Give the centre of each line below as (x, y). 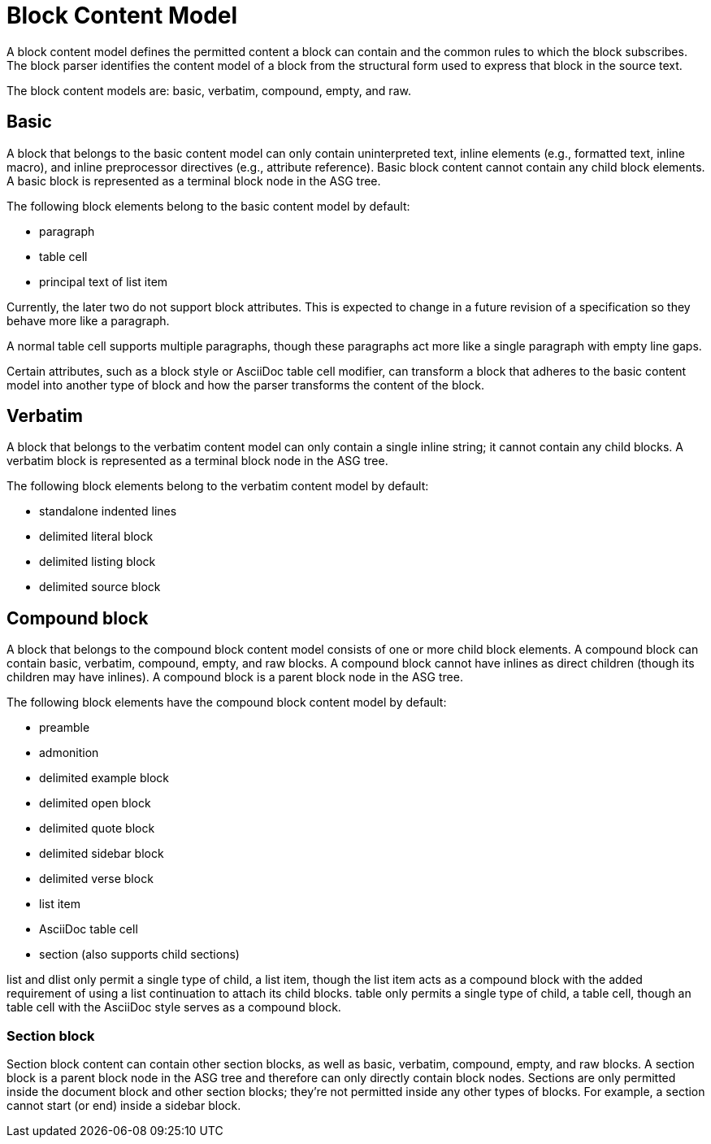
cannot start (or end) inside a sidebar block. (124, 1106)
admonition (69, 753)
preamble (65, 728)
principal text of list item (104, 281)
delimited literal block (96, 537)
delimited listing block (98, 562)
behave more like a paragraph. (88, 320)
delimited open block (95, 803)
